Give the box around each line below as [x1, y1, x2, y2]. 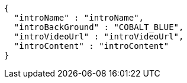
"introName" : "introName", [14, 13, 144, 22]
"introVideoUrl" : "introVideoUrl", [14, 32, 184, 41]
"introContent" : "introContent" [14, 41, 169, 51]
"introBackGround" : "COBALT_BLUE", [14, 22, 184, 32]
